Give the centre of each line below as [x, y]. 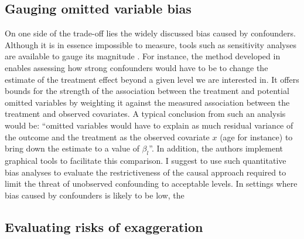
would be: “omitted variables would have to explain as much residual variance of [149, 125]
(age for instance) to [256, 137]
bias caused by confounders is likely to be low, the [95, 195]
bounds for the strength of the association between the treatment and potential [147, 91]
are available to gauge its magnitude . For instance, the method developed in [143, 56]
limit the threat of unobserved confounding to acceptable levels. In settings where [151, 184]
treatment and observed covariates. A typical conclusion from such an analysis [145, 114]
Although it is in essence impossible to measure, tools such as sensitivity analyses [151, 44]
